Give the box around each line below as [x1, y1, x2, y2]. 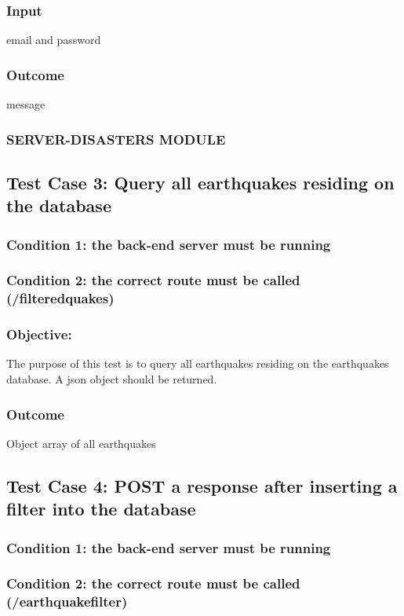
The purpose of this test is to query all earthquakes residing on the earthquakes [6, 355, 389, 372]
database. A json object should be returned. [6, 371, 217, 387]
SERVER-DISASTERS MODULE [6, 129, 226, 148]
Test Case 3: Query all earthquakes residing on [6, 170, 395, 194]
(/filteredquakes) [6, 288, 115, 308]
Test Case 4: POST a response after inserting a [6, 473, 398, 497]
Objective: [6, 324, 72, 344]
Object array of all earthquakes [6, 434, 156, 451]
